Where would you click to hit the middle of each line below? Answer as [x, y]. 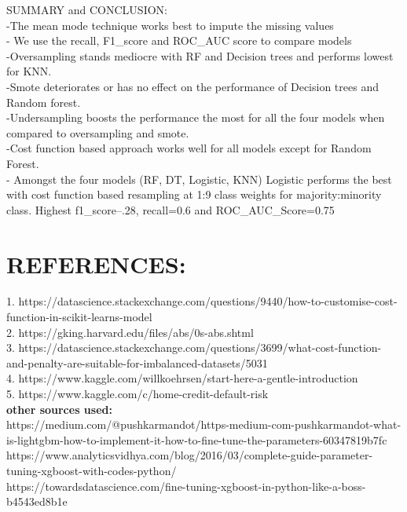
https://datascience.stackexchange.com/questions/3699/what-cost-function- [200, 347]
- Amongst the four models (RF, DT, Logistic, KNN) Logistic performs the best [199, 179]
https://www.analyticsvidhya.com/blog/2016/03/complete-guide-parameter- [190, 455]
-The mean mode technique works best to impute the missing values [170, 25]
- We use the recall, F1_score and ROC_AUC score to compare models [179, 40]
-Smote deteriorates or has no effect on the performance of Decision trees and [192, 86]
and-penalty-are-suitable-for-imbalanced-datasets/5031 [137, 362]
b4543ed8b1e [37, 501]
